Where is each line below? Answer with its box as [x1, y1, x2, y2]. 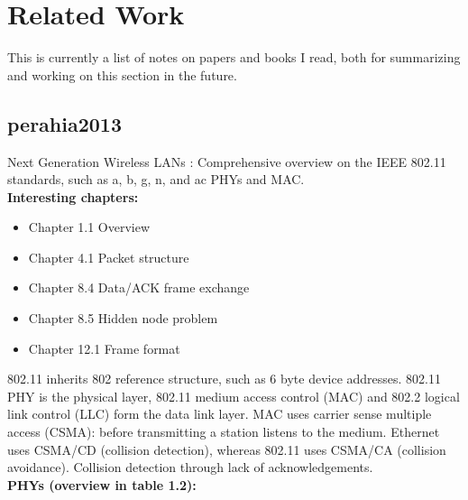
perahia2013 [7, 109, 123, 137]
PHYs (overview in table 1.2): [7, 475, 197, 494]
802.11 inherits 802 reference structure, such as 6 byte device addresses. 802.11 [7, 369, 441, 388]
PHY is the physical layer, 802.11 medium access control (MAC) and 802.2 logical [7, 386, 460, 405]
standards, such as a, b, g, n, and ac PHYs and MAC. [7, 170, 305, 189]
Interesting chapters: [7, 187, 139, 206]
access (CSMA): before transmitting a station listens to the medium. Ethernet [7, 422, 440, 441]
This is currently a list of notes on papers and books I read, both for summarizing [7, 48, 461, 67]
